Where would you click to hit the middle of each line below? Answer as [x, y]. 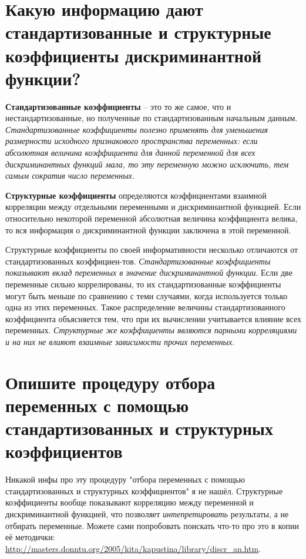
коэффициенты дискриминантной [134, 55]
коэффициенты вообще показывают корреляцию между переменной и [130, 502]
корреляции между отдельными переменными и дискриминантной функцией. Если [153, 207]
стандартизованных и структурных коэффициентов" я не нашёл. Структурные [144, 491]
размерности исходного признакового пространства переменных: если [132, 141]
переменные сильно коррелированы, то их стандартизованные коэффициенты [143, 284]
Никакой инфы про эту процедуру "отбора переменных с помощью [125, 479]
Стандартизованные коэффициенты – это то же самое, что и [118, 106]
